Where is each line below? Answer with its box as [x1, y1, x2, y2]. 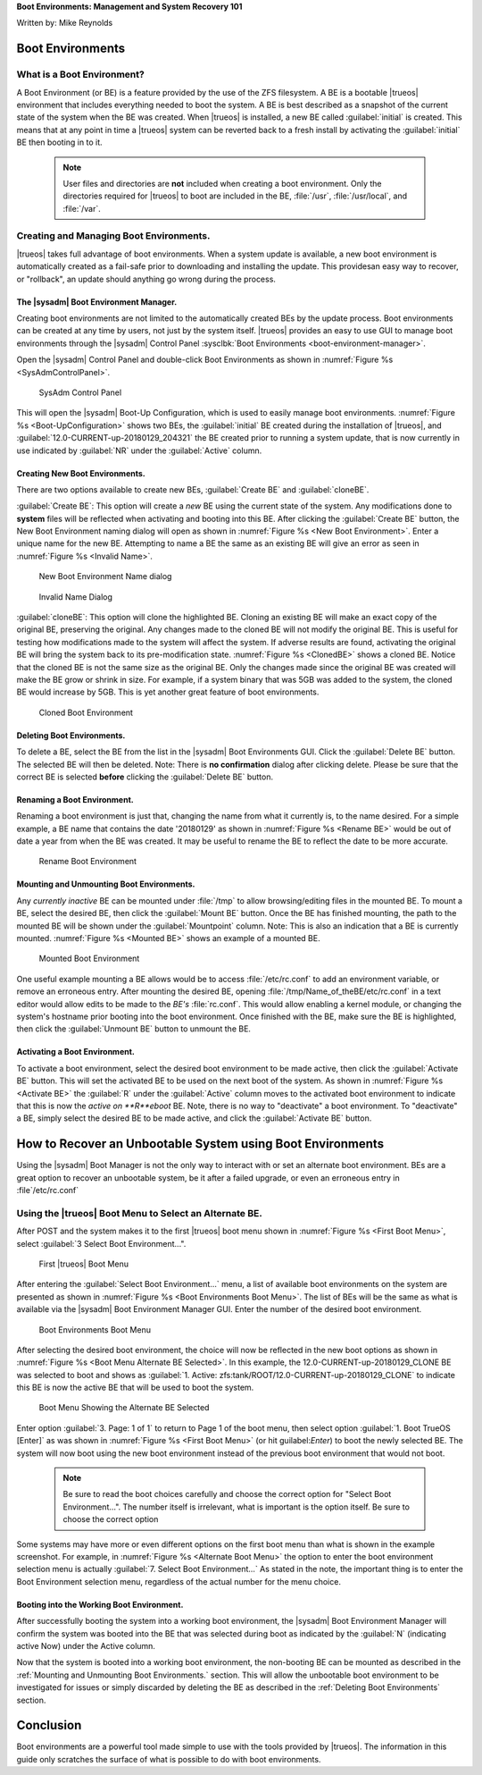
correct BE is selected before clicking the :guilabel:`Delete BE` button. [16, 771, 274, 782]
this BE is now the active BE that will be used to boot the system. [16, 1382, 254, 1393]
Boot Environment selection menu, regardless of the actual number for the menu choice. [16, 1576, 341, 1586]
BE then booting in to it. [16, 137, 103, 147]
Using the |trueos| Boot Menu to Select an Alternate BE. [16, 1207, 262, 1219]
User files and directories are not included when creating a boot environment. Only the [62, 178, 382, 189]
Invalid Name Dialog [38, 591, 113, 602]
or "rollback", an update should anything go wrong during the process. [16, 273, 277, 284]
